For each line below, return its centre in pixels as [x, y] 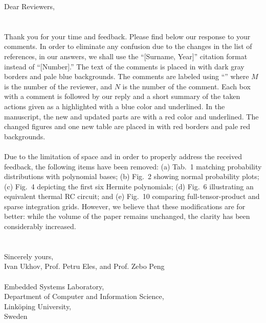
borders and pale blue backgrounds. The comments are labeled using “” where [127, 76]
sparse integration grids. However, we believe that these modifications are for [125, 206]
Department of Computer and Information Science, [84, 296]
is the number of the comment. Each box [186, 86]
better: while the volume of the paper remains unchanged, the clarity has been [127, 216]
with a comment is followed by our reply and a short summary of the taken [122, 96]
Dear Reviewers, [29, 6]
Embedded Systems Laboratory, [54, 286]
